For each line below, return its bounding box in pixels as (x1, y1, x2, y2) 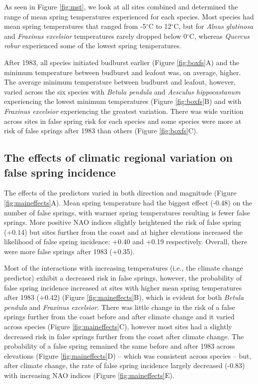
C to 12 (148, 21, 172, 31)
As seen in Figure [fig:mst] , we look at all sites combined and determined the (4, 1, 238, 11)
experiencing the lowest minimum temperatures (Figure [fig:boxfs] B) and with (4, 96, 242, 106)
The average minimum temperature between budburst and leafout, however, (4, 77, 236, 87)
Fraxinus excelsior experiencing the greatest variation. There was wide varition (4, 105, 244, 116)
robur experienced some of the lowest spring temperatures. (4, 40, 181, 51)
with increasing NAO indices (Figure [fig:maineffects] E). (4, 370, 174, 380)
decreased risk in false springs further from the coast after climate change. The (4, 331, 244, 341)
